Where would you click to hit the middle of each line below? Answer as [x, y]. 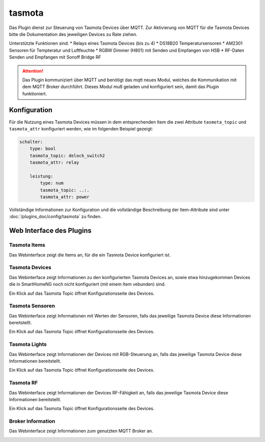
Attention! [33, 71]
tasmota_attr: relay [54, 163]
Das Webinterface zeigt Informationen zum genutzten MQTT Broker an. [81, 431]
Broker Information [32, 421]
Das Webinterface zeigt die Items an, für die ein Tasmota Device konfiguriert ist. [90, 255]
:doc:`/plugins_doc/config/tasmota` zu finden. [55, 217]
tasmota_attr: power [65, 197]
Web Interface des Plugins [50, 231]
